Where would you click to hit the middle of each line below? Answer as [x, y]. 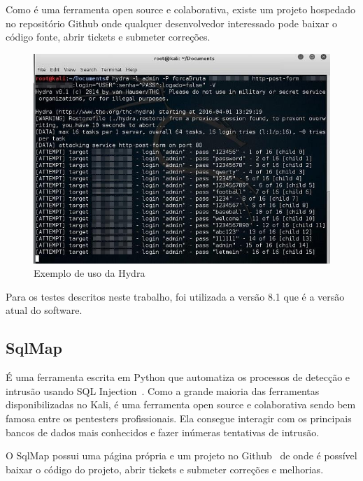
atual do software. [44, 310]
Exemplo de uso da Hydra [90, 273]
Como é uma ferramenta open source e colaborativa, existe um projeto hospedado [181, 9]
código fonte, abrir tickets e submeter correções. [108, 37]
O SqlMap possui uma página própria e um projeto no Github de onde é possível [181, 455]
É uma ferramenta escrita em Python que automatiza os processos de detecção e [178, 377]
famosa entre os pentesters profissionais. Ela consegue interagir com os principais [179, 418]
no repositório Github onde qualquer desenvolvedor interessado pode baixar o [171, 23]
